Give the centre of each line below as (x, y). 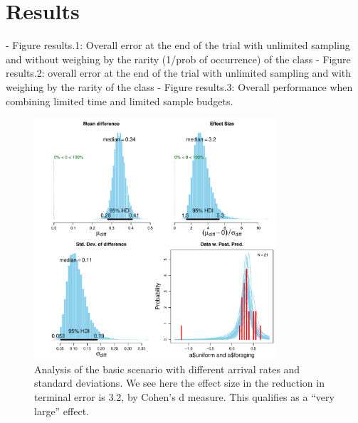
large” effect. (62, 411)
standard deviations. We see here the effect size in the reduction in (179, 383)
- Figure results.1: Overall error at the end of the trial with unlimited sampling (178, 45)
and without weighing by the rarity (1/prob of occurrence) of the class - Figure (178, 59)
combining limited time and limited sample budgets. (120, 101)
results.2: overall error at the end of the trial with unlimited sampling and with (179, 73)
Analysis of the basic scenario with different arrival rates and (167, 369)
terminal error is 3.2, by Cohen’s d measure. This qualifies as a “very (184, 397)
